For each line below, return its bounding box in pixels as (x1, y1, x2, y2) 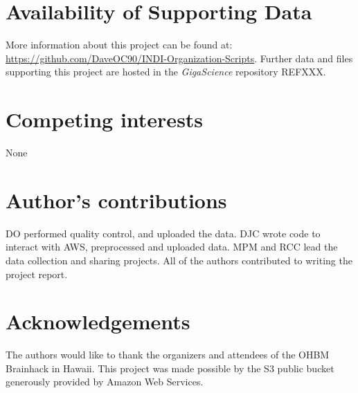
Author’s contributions (6, 185, 227, 214)
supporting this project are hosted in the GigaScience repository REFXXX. (6, 64, 326, 79)
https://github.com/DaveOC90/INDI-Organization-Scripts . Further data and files (6, 51, 353, 65)
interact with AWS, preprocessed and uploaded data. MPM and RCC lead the (6, 239, 338, 254)
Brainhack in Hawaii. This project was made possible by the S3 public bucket (6, 360, 334, 375)
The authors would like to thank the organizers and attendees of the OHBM (6, 347, 330, 362)
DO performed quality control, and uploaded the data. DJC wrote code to (6, 226, 321, 240)
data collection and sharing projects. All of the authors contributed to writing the (6, 253, 352, 267)
